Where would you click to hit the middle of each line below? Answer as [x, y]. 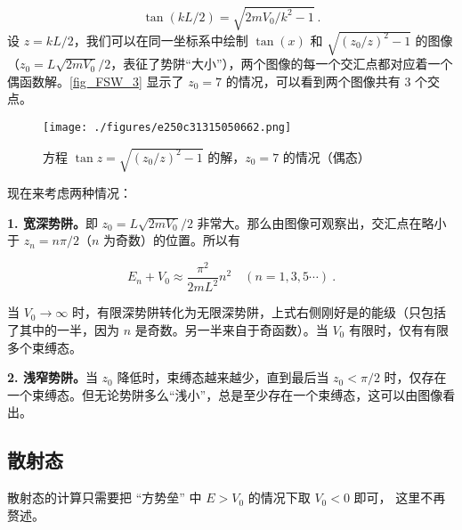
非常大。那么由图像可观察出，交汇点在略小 [322, 222]
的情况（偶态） [326, 156]
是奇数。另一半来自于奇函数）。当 [231, 329]
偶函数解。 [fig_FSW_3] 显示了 [96, 81]
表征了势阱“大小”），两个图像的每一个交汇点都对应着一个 [288, 64]
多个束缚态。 [45, 347]
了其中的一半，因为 [63, 329]
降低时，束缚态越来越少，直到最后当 [223, 377]
